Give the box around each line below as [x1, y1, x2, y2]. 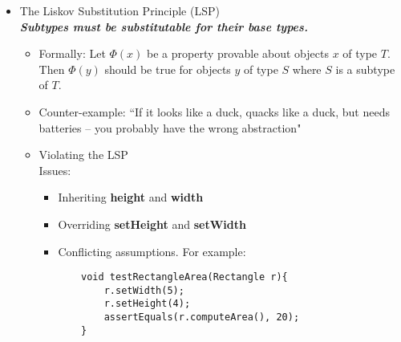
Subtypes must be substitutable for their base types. [19, 18, 308, 35]
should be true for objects [104, 60, 231, 77]
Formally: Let [38, 45, 106, 62]
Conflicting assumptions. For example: [58, 242, 246, 259]
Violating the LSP [38, 146, 128, 163]
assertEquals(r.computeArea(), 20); [103, 311, 300, 324]
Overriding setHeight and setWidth [58, 215, 246, 232]
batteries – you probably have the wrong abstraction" [38, 119, 302, 136]
